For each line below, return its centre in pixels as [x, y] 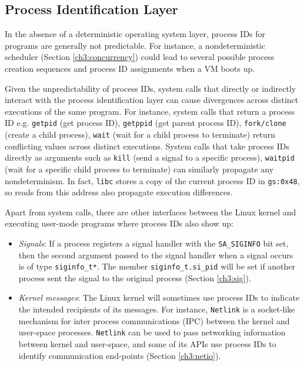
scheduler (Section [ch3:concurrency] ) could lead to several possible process [140, 57]
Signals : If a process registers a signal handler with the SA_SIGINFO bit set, [153, 243]
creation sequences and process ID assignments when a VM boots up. [130, 68]
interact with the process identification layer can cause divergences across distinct [152, 100]
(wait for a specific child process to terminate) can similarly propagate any [139, 169]
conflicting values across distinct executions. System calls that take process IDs [147, 146]
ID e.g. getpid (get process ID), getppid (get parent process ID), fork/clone [146, 123]
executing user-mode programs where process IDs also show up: [119, 223]
